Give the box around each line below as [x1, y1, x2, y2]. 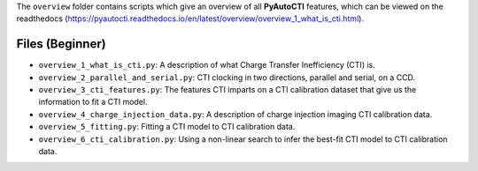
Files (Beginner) [16, 36, 106, 52]
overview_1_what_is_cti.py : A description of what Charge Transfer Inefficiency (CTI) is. [38, 60, 375, 71]
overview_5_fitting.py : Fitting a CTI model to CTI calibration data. [38, 122, 296, 132]
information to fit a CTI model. [38, 97, 148, 108]
